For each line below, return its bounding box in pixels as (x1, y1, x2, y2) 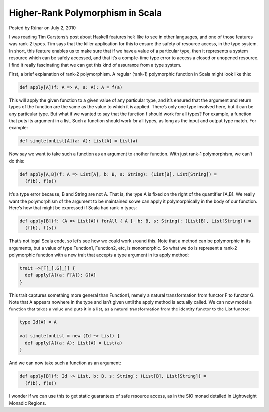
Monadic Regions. (9, 400, 47, 406)
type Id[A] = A (19, 319, 57, 325)
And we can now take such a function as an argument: (9, 360, 122, 366)
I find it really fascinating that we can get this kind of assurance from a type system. (9, 62, 182, 68)
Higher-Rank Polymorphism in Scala (9, 7, 162, 18)
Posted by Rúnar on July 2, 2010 (9, 25, 76, 31)
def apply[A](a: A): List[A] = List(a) (25, 340, 123, 346)
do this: (9, 158, 25, 164)
